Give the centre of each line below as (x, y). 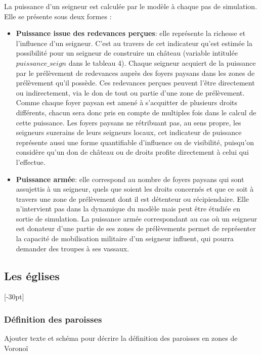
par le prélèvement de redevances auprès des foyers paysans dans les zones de (135, 73)
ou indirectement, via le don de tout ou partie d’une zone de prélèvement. (130, 92)
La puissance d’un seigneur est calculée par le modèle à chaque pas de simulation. (131, 6)
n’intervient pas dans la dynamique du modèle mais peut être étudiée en (128, 209)
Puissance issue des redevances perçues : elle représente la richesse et (131, 33)
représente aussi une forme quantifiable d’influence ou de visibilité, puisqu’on (135, 142)
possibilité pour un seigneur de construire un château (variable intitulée (127, 53)
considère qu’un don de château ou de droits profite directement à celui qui (132, 152)
